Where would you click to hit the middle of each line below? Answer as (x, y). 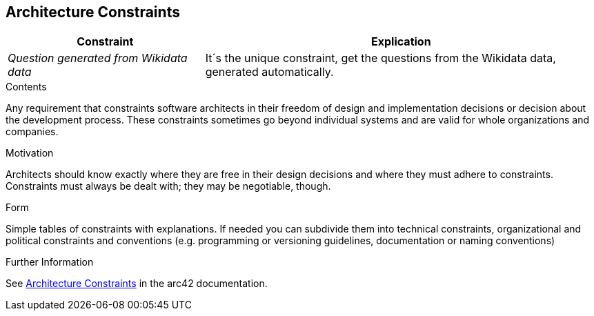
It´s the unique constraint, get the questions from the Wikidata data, (380, 58)
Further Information (50, 262)
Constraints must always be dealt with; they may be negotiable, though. (168, 186)
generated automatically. (269, 72)
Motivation (30, 153)
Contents (26, 87)
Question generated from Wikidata (98, 58)
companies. (32, 132)
